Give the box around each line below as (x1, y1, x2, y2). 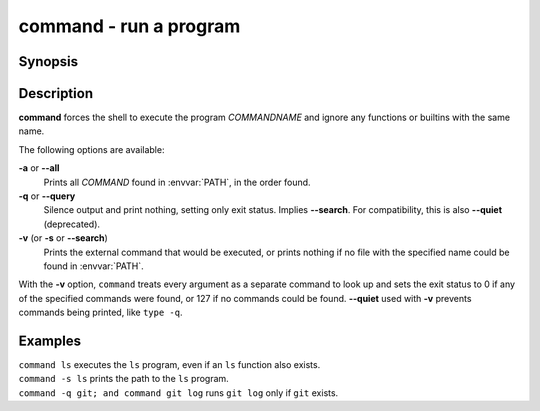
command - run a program (18, 15, 241, 37)
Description (18, 85, 94, 102)
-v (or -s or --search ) (18, 232, 109, 244)
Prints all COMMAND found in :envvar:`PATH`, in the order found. (43, 176, 311, 188)
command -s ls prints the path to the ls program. (18, 373, 229, 385)
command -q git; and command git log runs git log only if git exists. (18, 386, 339, 399)
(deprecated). (43, 218, 100, 230)
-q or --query (18, 190, 76, 202)
